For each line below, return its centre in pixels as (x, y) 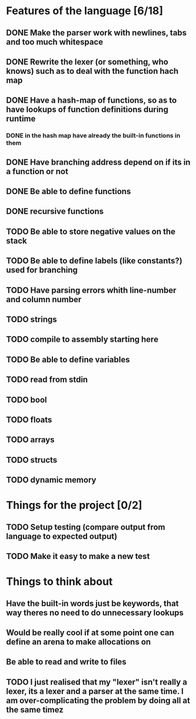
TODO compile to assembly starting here (82, 340)
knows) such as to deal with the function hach (92, 71)
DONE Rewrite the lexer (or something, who (87, 62)
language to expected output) (62, 536)
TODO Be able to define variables (68, 359)
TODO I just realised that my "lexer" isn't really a (97, 682)
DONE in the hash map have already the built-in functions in (93, 136)
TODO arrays (30, 440)
